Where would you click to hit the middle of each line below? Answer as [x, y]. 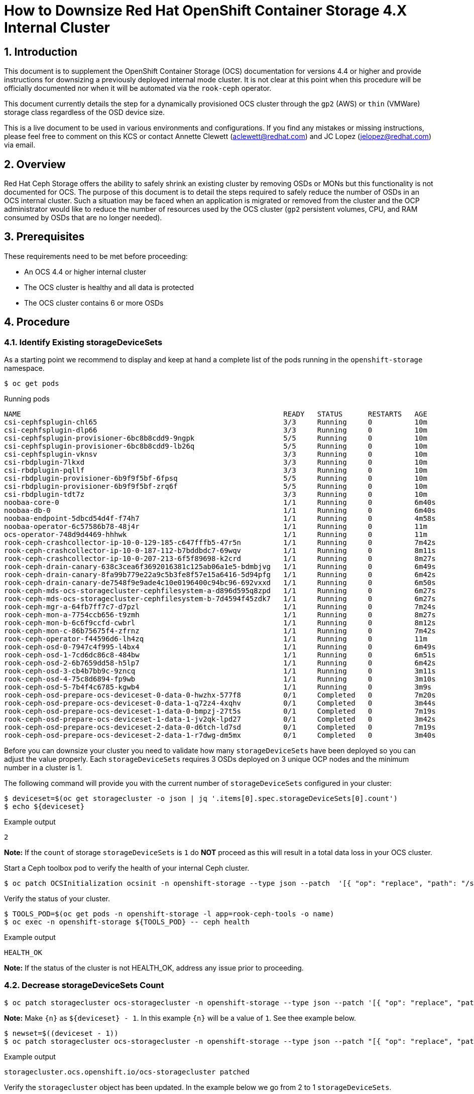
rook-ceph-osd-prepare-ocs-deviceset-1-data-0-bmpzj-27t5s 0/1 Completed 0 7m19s [220, 711]
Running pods [27, 399]
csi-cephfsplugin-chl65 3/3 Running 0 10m [216, 422]
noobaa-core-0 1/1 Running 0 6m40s [220, 503]
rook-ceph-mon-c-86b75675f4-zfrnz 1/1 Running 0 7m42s [220, 631]
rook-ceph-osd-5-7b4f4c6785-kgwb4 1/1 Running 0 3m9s [218, 687]
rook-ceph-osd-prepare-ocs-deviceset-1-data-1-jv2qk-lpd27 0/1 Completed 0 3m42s [220, 719]
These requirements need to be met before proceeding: [96, 256]
